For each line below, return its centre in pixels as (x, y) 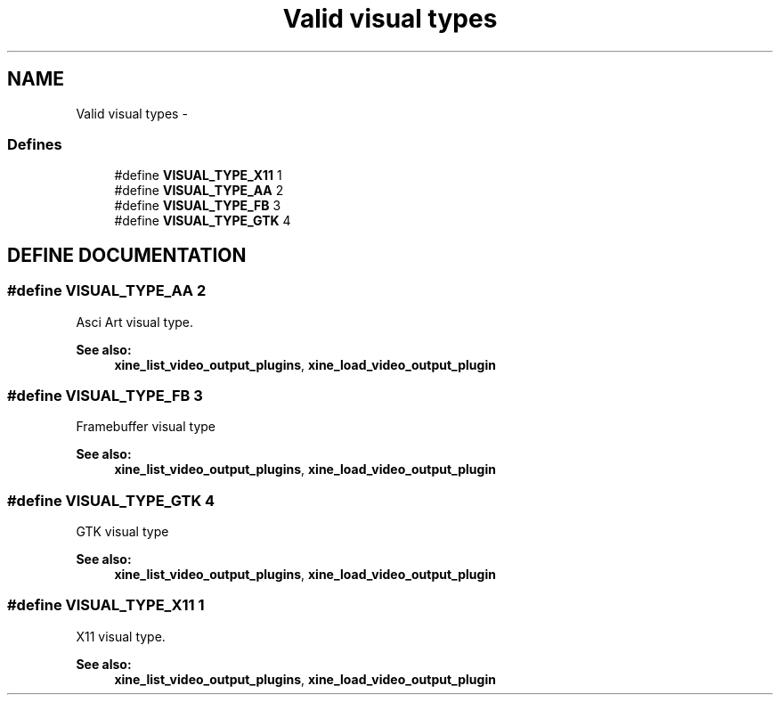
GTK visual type (122, 532)
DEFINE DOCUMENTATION (127, 255)
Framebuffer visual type (146, 427)
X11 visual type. (121, 636)
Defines (35, 144)
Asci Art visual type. (135, 322)
